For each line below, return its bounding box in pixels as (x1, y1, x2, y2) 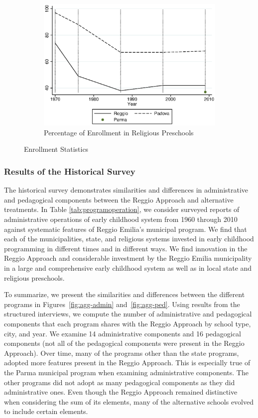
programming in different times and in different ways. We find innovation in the (4, 243, 248, 253)
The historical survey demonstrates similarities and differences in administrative (4, 185, 249, 195)
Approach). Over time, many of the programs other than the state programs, (4, 347, 239, 358)
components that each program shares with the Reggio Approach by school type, (4, 318, 251, 328)
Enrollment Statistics (24, 144, 89, 154)
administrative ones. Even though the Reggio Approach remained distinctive (4, 387, 238, 397)
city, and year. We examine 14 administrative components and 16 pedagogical (4, 328, 241, 338)
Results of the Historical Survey (4, 165, 135, 177)
